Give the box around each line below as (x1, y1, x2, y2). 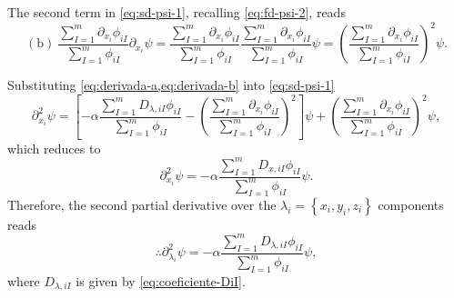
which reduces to (7, 138, 101, 157)
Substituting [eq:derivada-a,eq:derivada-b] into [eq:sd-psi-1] (7, 75, 335, 94)
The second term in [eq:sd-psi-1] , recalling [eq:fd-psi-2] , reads (7, 3, 346, 21)
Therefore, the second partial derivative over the (7, 194, 277, 214)
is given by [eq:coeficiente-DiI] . (76, 271, 246, 290)
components (378, 194, 444, 214)
